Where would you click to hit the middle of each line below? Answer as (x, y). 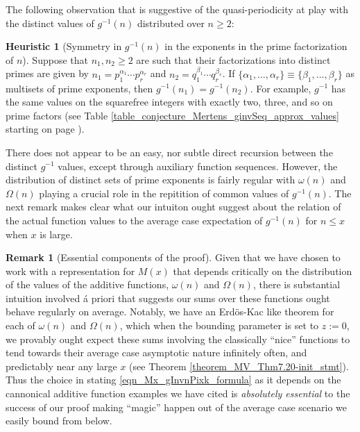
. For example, (281, 88)
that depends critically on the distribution (263, 271)
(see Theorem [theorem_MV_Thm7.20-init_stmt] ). (239, 366)
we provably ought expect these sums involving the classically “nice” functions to (178, 339)
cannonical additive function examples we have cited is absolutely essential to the (178, 393)
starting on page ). (45, 129)
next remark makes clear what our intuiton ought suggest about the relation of (173, 207)
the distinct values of (50, 23)
